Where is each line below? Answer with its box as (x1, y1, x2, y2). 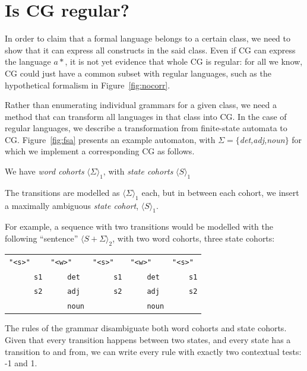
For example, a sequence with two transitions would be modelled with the (5, 220, 273, 233)
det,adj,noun (239, 133, 285, 145)
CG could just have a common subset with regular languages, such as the (5, 66, 271, 79)
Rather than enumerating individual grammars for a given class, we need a (5, 99, 277, 111)
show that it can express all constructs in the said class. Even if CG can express (5, 43, 296, 56)
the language (5, 55, 51, 68)
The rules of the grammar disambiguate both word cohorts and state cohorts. (5, 322, 287, 334)
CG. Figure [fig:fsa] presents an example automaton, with (5, 133, 216, 145)
